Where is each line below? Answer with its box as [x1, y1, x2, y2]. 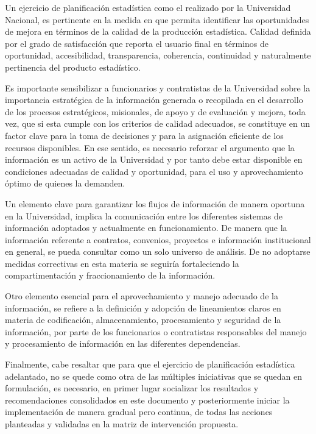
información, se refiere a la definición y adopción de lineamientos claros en [5, 301, 281, 314]
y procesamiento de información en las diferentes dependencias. [5, 337, 241, 350]
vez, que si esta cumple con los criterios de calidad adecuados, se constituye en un [5, 117, 311, 130]
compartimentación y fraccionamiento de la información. [5, 269, 216, 282]
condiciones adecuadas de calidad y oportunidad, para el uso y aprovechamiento [5, 165, 303, 177]
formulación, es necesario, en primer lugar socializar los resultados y [5, 382, 259, 394]
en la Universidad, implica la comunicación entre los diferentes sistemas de [5, 209, 283, 222]
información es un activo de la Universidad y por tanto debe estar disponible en [5, 153, 303, 166]
